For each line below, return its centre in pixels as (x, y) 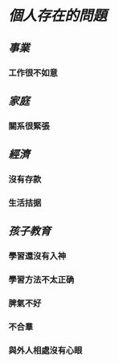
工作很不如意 (33, 72)
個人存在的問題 (58, 16)
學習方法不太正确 (41, 279)
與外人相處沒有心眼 (45, 351)
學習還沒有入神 (37, 256)
